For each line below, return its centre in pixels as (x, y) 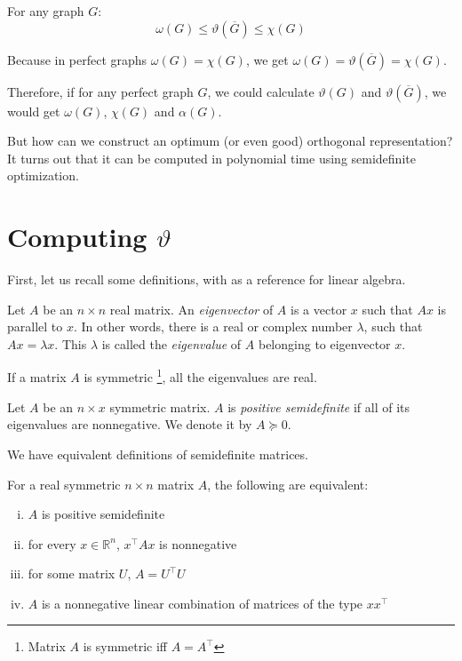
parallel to (35, 327)
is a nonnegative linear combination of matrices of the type (202, 603)
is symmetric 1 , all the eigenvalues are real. (200, 376)
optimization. (43, 175)
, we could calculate (261, 91)
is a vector (319, 309)
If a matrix (37, 377)
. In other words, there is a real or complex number (213, 327)
